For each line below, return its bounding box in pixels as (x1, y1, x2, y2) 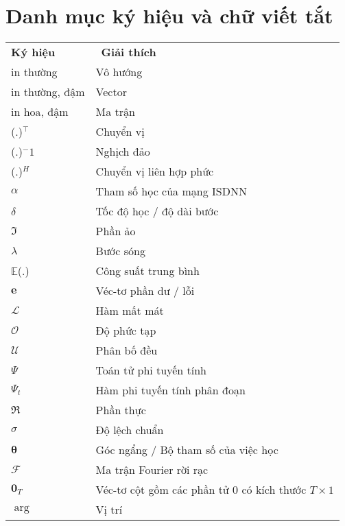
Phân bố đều (95, 342, 158, 359)
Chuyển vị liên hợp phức (95, 163, 214, 180)
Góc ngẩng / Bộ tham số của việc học (95, 442, 278, 458)
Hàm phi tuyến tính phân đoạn (95, 382, 246, 398)
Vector (95, 84, 127, 100)
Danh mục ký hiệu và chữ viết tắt (5, 1, 333, 29)
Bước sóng (95, 243, 145, 259)
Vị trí (95, 501, 123, 518)
